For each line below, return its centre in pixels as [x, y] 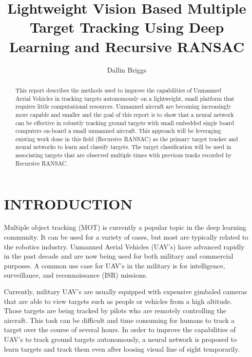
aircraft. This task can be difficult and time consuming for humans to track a [119, 320]
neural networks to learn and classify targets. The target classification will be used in [123, 147]
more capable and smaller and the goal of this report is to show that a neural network [125, 114]
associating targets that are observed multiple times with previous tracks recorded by [124, 155]
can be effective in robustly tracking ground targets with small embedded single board [125, 122]
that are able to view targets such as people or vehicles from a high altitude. [118, 301]
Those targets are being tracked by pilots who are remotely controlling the [115, 310]
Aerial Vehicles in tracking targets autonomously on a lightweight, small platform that [125, 98]
